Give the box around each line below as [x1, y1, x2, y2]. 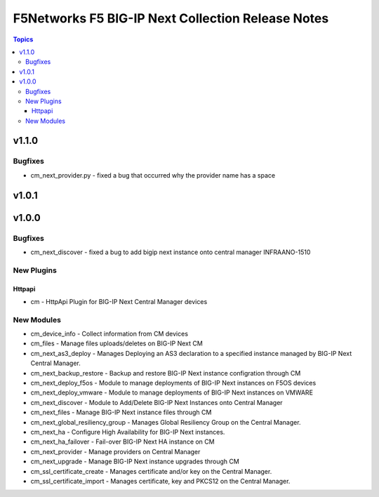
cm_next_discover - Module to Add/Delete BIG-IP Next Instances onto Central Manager [30, 398, 284, 406]
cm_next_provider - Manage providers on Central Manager [30, 447, 201, 456]
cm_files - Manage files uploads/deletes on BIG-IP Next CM [30, 339, 203, 347]
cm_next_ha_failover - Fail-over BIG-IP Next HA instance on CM [30, 437, 215, 446]
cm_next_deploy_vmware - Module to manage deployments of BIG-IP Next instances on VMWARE [30, 388, 314, 397]
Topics [13, 35, 34, 44]
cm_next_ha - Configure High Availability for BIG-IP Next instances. [30, 428, 225, 436]
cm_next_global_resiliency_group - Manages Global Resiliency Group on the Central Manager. [30, 418, 301, 426]
